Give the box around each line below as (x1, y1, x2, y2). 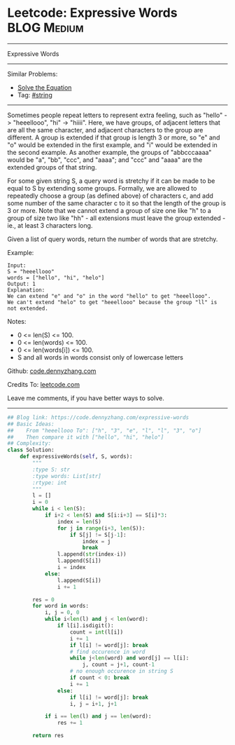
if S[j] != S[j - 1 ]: (69, 531, 127, 538)
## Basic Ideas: (7, 421, 55, 428)
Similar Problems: (7, 69, 58, 78)
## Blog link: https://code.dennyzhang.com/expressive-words (7, 413, 190, 421)
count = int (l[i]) (69, 629, 124, 636)
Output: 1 (7, 280, 36, 287)
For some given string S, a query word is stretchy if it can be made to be (7, 177, 215, 185)
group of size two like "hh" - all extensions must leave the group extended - (7, 214, 226, 222)
